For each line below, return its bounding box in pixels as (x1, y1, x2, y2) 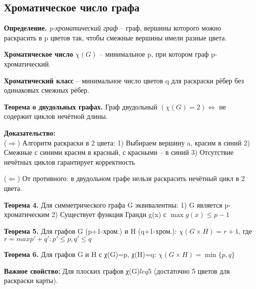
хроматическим (4, 209, 49, 219)
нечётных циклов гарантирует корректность (4, 156, 135, 167)
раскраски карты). (4, 275, 58, 286)
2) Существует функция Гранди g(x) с (51, 209, 167, 219)
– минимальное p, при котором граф (99, 49, 209, 59)
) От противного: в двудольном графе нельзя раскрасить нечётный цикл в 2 (17, 173, 245, 183)
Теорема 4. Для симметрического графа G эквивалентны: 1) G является (4, 199, 222, 210)
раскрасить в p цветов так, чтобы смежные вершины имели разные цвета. (4, 32, 227, 42)
